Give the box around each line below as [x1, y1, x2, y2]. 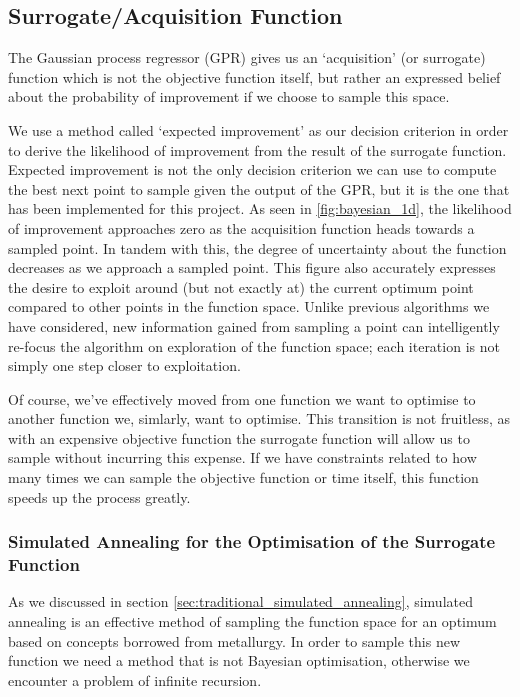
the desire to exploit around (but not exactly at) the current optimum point [8, 276, 474, 297]
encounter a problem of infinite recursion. [8, 669, 262, 690]
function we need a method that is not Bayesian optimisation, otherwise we [8, 650, 470, 671]
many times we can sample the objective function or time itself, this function [8, 467, 479, 488]
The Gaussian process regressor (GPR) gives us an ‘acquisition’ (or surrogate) [8, 47, 486, 68]
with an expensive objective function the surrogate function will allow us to [8, 427, 470, 448]
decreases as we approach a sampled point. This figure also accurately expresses [8, 257, 496, 278]
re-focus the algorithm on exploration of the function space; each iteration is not [8, 335, 500, 356]
